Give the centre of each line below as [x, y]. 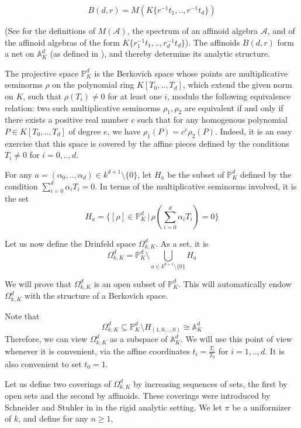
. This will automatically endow [235, 283]
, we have [124, 131]
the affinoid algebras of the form [62, 42]
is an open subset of [129, 283]
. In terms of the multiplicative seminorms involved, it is [196, 186]
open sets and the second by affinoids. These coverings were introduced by [138, 396]
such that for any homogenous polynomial [212, 120]
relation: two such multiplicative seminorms [83, 107]
